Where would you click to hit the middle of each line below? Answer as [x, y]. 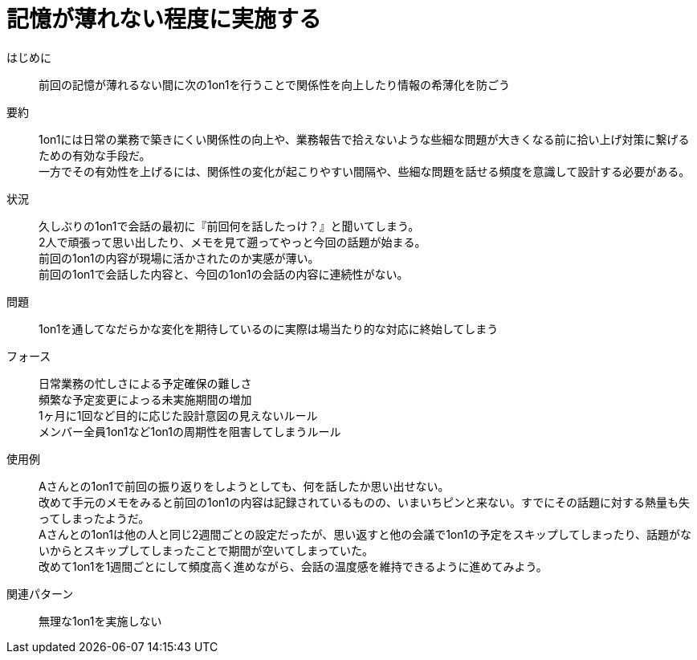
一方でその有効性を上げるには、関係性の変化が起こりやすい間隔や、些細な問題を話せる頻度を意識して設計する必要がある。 [365, 171]
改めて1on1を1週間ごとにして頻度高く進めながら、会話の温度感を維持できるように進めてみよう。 [293, 566]
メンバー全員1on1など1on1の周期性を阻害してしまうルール [190, 431]
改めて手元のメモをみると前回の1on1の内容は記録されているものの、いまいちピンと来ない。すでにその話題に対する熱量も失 [364, 502]
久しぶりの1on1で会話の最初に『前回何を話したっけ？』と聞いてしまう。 [229, 226]
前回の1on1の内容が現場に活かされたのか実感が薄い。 [179, 258]
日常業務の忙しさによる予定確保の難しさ [145, 383]
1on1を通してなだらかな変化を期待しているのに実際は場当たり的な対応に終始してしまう [269, 328]
